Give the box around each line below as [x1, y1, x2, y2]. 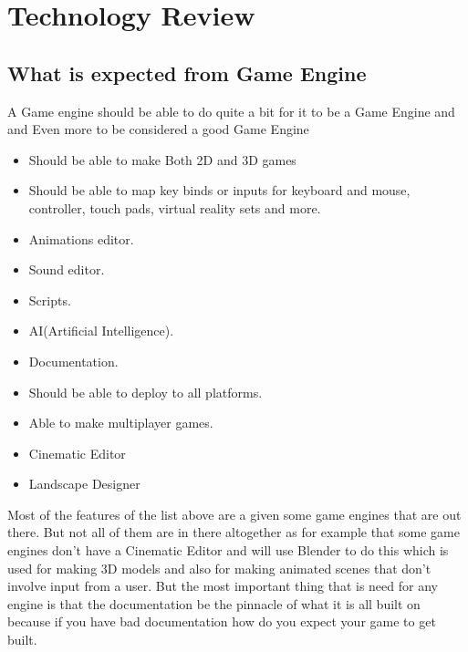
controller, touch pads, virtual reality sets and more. [28, 198, 321, 217]
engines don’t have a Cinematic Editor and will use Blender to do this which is [7, 541, 449, 560]
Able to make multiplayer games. [28, 413, 213, 432]
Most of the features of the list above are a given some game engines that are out [7, 504, 462, 523]
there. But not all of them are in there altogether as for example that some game [7, 523, 460, 542]
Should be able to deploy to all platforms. [28, 382, 263, 401]
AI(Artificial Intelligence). [28, 321, 174, 340]
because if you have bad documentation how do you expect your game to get [7, 612, 436, 631]
